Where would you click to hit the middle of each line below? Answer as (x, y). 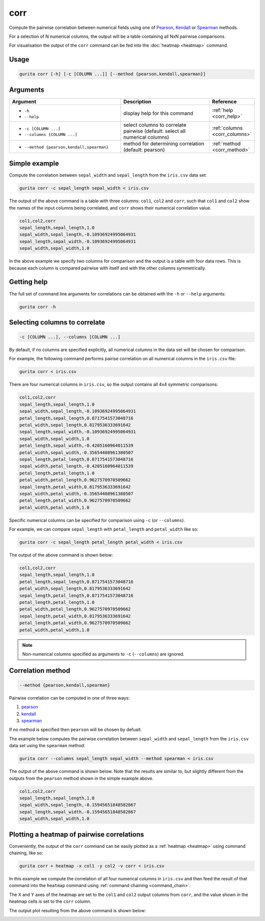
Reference (224, 102)
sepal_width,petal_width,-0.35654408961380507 (76, 494)
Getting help (28, 282)
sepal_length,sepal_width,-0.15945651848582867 (78, 812)
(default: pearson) (144, 150)
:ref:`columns (227, 128)
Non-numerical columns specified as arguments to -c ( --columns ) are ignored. (103, 654)
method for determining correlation (164, 143)
